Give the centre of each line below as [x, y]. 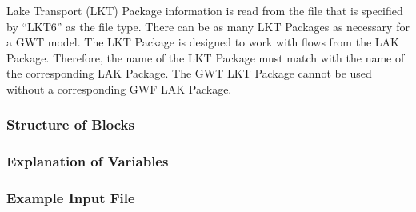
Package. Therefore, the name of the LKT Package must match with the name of [206, 57]
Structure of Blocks [70, 124]
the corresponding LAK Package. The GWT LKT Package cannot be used [189, 73]
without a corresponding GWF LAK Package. [119, 88]
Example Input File [71, 198]
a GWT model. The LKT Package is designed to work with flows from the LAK [203, 42]
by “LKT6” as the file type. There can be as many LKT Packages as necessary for [208, 26]
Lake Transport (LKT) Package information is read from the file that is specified [205, 10]
